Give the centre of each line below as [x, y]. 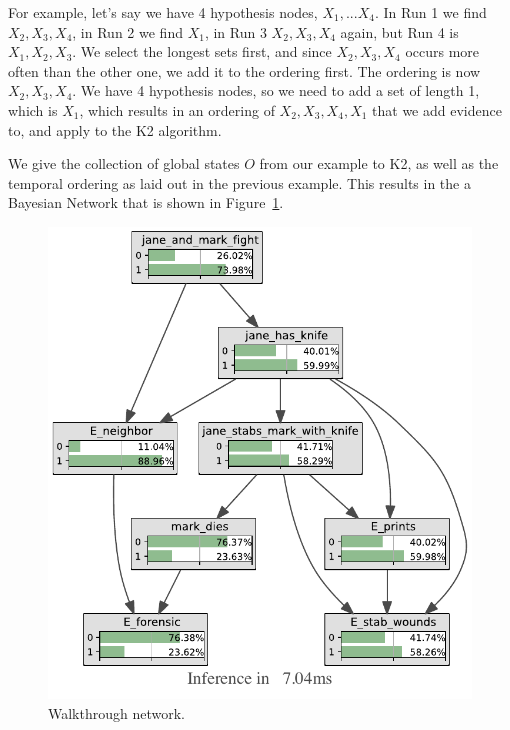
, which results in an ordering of [177, 109]
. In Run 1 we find [430, 12]
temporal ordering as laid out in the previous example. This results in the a [239, 182]
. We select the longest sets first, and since [202, 51]
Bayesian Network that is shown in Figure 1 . [146, 202]
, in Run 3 [235, 31]
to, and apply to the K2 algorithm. [115, 129]
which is [33, 109]
